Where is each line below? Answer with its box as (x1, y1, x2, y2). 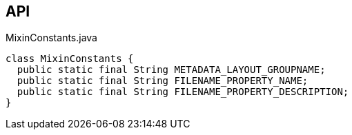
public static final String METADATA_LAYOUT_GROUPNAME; (17, 64, 326, 76)
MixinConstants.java (6, 32, 97, 44)
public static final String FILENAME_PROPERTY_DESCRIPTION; (17, 86, 349, 98)
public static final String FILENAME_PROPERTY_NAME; (17, 75, 309, 87)
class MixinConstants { (6, 53, 134, 65)
